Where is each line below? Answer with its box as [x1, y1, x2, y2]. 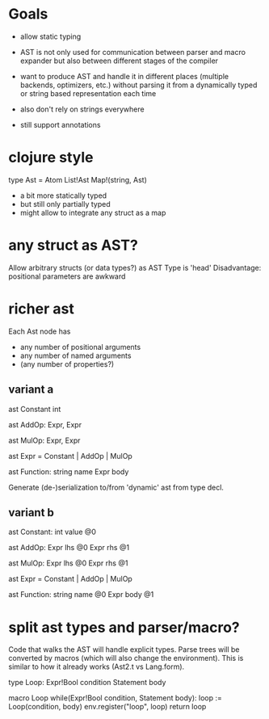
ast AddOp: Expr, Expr [8, 419, 82, 429]
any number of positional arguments [19, 342, 141, 351]
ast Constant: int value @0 [8, 527, 97, 537]
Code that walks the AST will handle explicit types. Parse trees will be [8, 645, 240, 654]
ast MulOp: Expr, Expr [8, 435, 81, 445]
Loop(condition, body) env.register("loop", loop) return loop [8, 702, 207, 712]
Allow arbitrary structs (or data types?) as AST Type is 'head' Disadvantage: [8, 263, 262, 272]
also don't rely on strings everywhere [19, 104, 145, 114]
